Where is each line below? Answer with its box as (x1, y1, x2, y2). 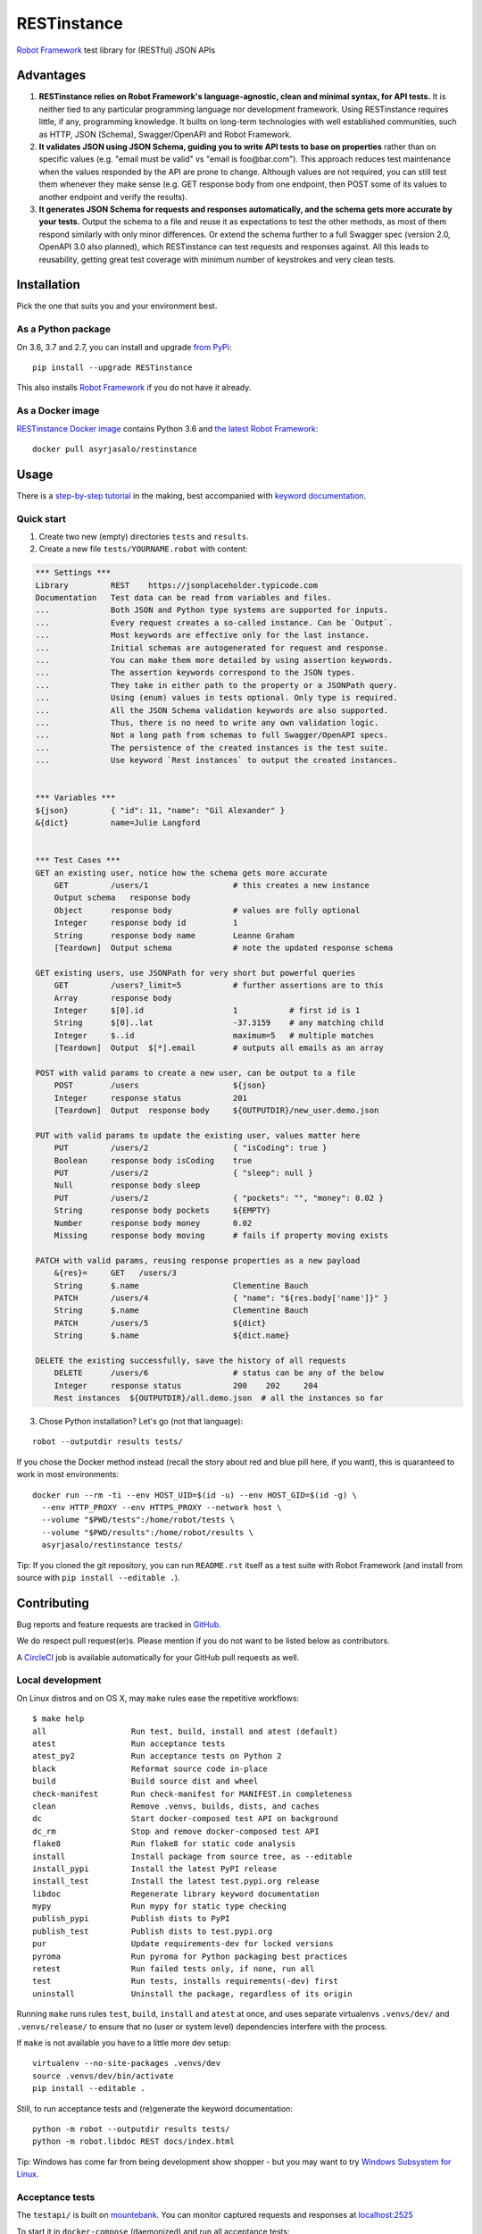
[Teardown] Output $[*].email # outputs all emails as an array (54, 1043, 384, 1054)
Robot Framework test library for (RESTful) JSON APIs (16, 45, 216, 55)
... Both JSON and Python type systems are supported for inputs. (35, 605, 388, 616)
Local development (16, 1674, 102, 1686)
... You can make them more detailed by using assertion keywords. (35, 655, 394, 666)
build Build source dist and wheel (32, 1776, 259, 1786)
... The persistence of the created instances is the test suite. (35, 743, 388, 752)
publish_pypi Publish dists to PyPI (32, 1913, 231, 1924)
